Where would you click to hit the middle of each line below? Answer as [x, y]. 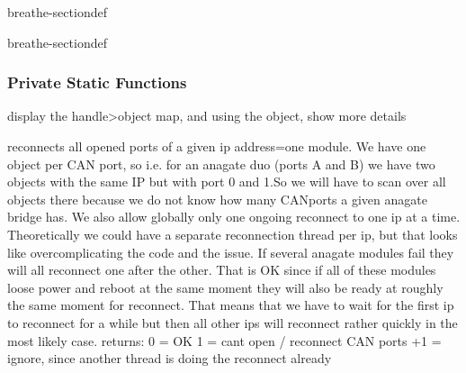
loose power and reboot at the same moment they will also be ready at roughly [225, 287]
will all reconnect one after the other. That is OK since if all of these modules [222, 270]
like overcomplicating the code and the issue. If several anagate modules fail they [231, 252]
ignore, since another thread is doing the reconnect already [170, 358]
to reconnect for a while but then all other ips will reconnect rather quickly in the [233, 322]
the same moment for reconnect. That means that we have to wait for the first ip [231, 305]
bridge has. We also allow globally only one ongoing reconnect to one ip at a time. [234, 217]
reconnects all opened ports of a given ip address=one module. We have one [217, 146]
